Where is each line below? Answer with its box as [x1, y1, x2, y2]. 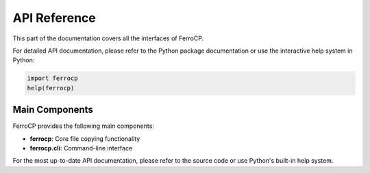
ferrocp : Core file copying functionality [29, 134, 140, 143]
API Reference [12, 10, 96, 25]
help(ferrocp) [27, 84, 75, 92]
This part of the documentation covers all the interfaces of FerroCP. [12, 34, 204, 42]
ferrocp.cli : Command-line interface [29, 144, 133, 152]
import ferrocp [27, 75, 78, 82]
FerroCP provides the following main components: [12, 122, 154, 130]
